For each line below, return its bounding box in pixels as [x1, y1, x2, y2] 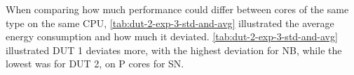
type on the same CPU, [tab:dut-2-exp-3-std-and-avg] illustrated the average [6, 15, 334, 30]
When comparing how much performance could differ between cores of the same [6, 2, 349, 16]
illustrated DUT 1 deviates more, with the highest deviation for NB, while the [6, 42, 342, 57]
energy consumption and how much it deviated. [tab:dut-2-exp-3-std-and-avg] [6, 29, 338, 44]
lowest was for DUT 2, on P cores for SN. [6, 56, 184, 71]
